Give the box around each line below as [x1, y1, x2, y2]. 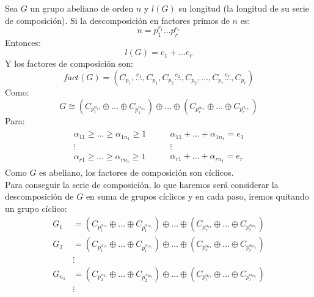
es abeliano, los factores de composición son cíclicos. [39, 166, 234, 179]
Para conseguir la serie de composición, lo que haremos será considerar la [5, 178, 279, 190]
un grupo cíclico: [5, 201, 67, 214]
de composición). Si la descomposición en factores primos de [5, 13, 230, 26]
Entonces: [5, 36, 41, 48]
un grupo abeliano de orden [30, 2, 134, 14]
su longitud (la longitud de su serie [178, 2, 309, 14]
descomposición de [5, 190, 74, 203]
